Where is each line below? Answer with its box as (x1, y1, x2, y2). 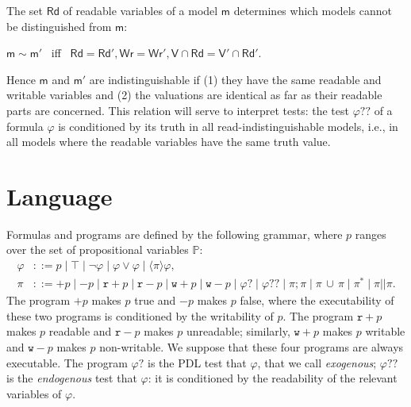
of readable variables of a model (63, 2, 218, 18)
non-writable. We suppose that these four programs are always (99, 338, 404, 355)
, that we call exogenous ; (257, 354, 377, 371)
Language (6, 179, 113, 212)
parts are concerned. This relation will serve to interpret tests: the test (6, 102, 349, 118)
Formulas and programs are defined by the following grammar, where (6, 225, 343, 242)
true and (134, 292, 176, 309)
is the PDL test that (148, 354, 247, 371)
